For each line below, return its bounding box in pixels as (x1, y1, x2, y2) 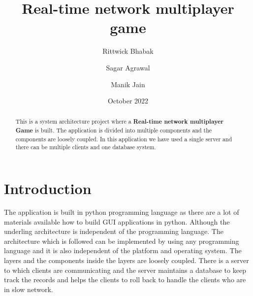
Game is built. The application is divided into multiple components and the (15, 126, 212, 135)
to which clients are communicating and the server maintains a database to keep (4, 264, 246, 275)
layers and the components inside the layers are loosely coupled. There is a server (4, 255, 249, 265)
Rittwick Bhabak (102, 46, 154, 56)
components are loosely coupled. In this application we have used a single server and (15, 134, 232, 143)
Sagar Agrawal (106, 62, 150, 72)
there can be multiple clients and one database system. (15, 143, 156, 151)
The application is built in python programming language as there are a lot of (4, 207, 239, 217)
